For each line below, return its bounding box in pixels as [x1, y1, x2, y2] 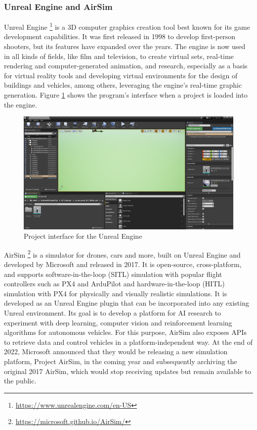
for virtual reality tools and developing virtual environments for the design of [4, 70, 238, 80]
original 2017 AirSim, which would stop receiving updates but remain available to [4, 366, 252, 376]
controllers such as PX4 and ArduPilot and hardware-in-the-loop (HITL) [4, 278, 225, 289]
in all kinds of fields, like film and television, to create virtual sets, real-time [4, 51, 234, 61]
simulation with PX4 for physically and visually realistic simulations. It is [4, 288, 227, 298]
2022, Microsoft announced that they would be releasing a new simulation [4, 346, 228, 357]
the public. [4, 376, 37, 386]
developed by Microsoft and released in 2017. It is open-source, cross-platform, [4, 259, 242, 269]
